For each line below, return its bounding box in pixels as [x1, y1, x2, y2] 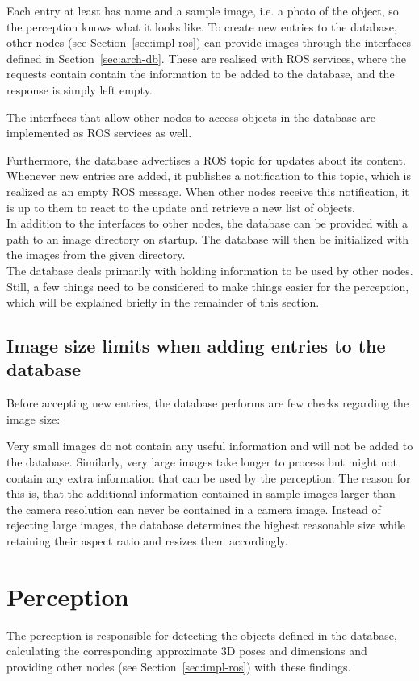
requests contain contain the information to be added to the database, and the [6, 65, 395, 82]
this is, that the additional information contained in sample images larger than [6, 485, 396, 502]
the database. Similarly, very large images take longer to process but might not [6, 453, 397, 470]
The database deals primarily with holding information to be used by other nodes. [6, 261, 413, 278]
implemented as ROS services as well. [6, 124, 192, 141]
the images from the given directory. [6, 246, 186, 263]
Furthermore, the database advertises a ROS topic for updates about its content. [6, 151, 406, 168]
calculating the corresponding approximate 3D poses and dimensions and [6, 642, 367, 659]
